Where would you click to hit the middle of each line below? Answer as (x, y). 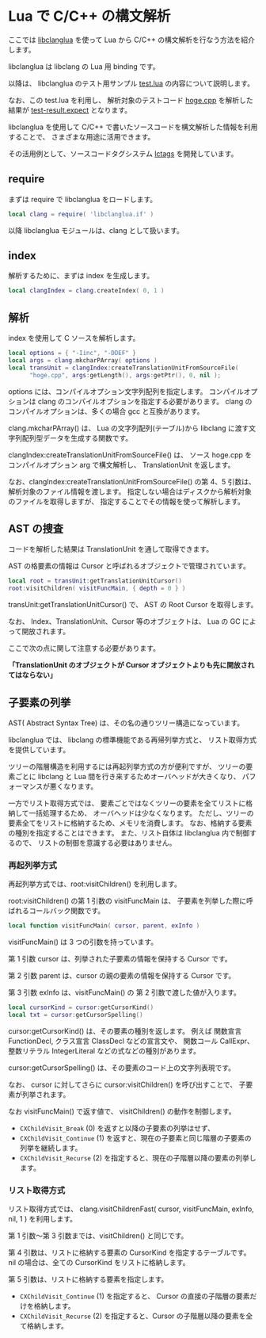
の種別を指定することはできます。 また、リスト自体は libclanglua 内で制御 (129, 833)
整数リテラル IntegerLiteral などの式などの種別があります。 (104, 1050)
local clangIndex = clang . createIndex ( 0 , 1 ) (86, 291)
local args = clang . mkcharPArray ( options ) (83, 361)
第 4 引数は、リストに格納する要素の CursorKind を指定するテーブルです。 (129, 1252)
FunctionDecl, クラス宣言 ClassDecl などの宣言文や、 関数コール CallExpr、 (131, 1041)
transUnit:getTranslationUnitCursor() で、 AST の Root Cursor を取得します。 (133, 605)
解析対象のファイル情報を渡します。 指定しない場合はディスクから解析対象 (130, 491)
